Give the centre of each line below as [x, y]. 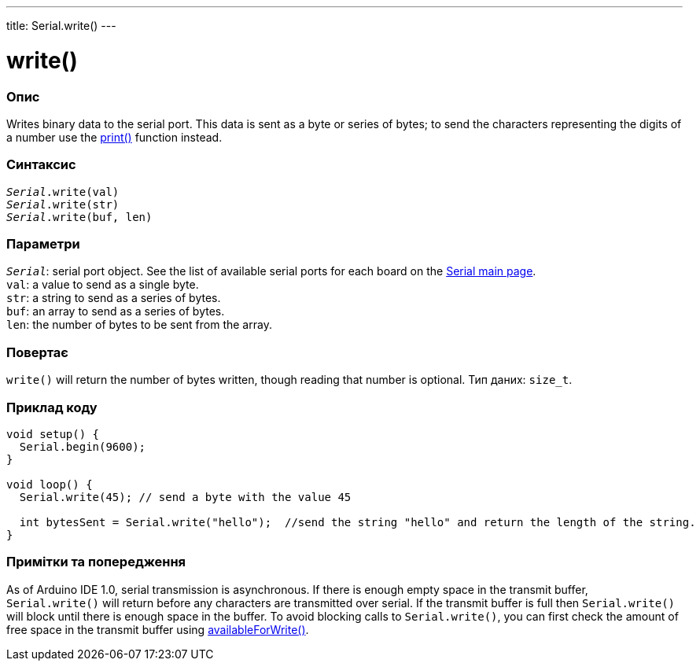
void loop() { [50, 484]
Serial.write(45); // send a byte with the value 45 [185, 497]
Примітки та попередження [96, 562]
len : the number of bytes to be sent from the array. [139, 325]
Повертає [37, 352]
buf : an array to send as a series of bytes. [116, 311]
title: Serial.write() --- [61, 26]
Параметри [43, 244]
